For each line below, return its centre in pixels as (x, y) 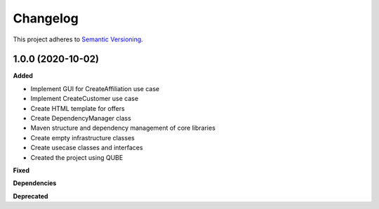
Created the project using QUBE (77, 157)
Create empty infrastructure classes (82, 137)
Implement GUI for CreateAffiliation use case (95, 88)
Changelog (46, 18)
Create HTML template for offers (78, 108)
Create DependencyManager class (81, 119)
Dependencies (35, 183)
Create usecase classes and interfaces (87, 148)
